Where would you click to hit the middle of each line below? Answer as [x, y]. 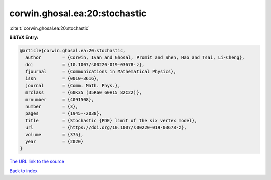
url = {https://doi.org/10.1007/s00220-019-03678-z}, [106, 128]
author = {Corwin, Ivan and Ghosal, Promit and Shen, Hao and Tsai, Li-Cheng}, [135, 57]
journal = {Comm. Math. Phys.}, [73, 85]
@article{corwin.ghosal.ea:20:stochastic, [73, 50]
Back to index [23, 171]
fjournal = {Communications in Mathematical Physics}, [101, 72]
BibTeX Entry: [24, 37]
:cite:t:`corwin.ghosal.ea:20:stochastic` [49, 28]
